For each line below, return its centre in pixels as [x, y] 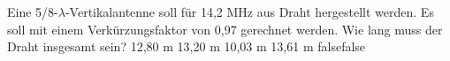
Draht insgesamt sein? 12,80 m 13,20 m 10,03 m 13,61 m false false [187, 46]
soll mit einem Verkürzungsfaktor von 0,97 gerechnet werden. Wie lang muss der [225, 29]
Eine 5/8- [33, 11]
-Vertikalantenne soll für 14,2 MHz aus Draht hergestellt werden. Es [249, 11]
